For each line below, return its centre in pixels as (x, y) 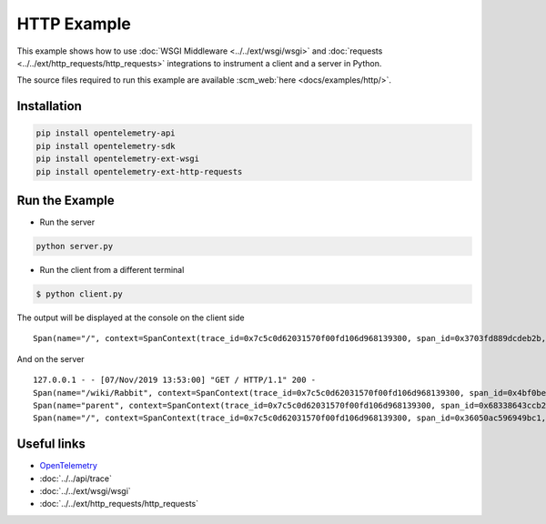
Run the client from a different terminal (112, 269)
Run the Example (66, 200)
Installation (49, 106)
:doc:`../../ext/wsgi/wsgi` (85, 490)
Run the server (67, 222)
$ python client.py (79, 294)
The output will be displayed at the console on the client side (131, 317)
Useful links (51, 444)
